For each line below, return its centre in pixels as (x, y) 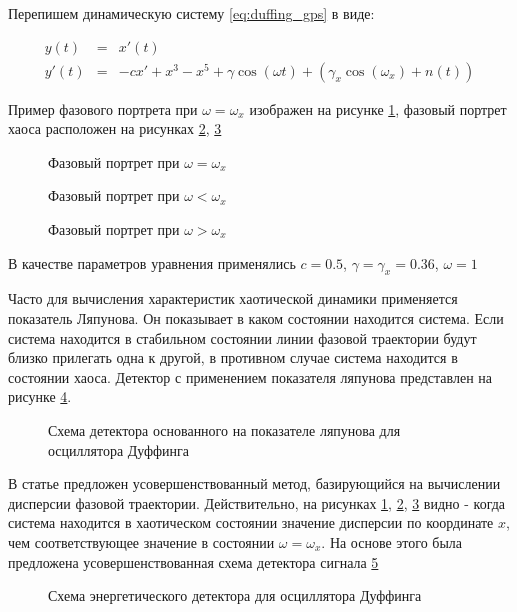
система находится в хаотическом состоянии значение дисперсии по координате (251, 522)
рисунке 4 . (40, 396)
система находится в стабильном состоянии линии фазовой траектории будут (242, 337)
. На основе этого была (392, 541)
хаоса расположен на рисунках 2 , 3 (115, 128)
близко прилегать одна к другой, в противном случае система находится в (233, 357)
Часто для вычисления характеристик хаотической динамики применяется (233, 298)
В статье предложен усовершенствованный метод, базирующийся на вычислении (254, 483)
